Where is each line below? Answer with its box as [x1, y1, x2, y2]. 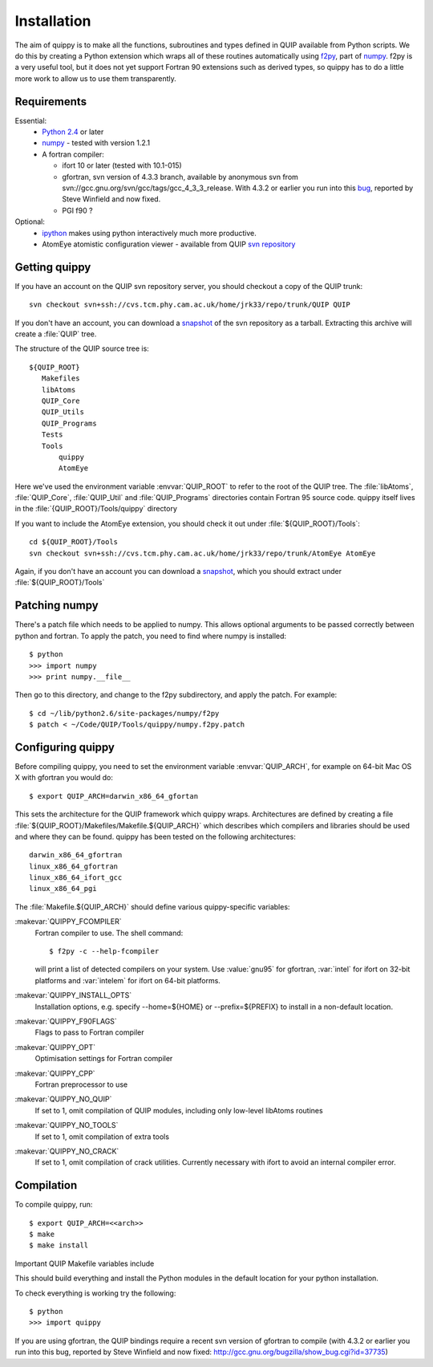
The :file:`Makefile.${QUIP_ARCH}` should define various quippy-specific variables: [14, 901, 290, 911]
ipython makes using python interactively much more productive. [42, 228, 257, 238]
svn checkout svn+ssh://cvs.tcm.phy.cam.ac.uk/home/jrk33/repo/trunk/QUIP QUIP [29, 300, 350, 309]
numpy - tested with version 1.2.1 [42, 138, 151, 148]
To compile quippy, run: [14, 1200, 93, 1210]
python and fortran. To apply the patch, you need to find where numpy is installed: [14, 631, 287, 641]
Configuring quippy [14, 740, 115, 754]
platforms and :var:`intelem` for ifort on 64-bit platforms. [34, 975, 221, 985]
